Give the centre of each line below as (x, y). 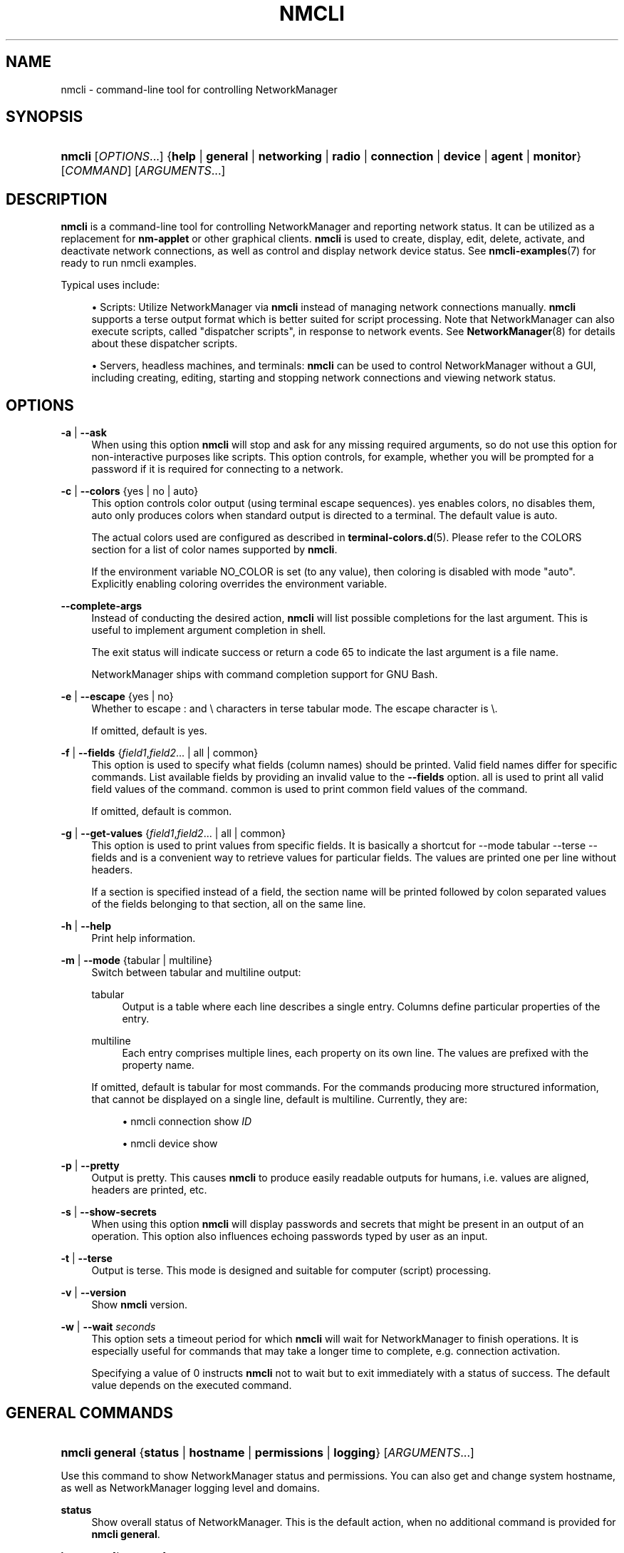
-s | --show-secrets (109, 1212)
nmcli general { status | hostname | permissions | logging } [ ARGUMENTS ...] (267, 1452)
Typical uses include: (110, 285)
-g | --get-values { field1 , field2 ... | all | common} (173, 834)
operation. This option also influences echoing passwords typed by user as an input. (290, 1236)
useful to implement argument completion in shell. (209, 630)
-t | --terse (87, 1259)
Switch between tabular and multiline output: (196, 973)
